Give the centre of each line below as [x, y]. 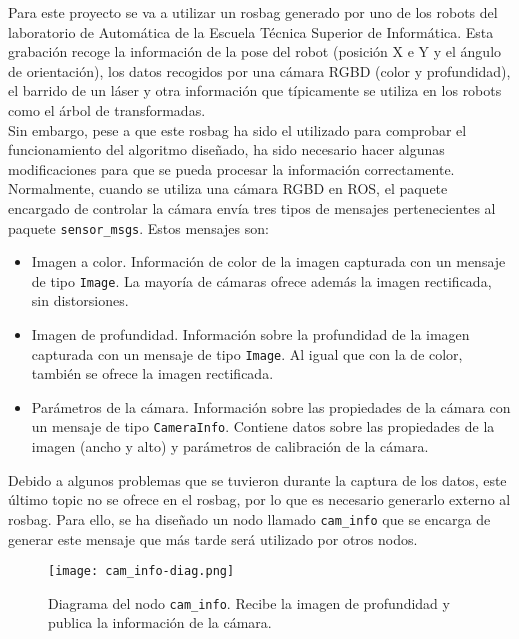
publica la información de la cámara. [160, 622]
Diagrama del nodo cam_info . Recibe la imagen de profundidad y [249, 602]
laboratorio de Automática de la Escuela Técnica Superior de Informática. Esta [251, 31]
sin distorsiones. [80, 300]
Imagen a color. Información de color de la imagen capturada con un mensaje [268, 261]
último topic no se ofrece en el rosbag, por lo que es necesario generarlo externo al [259, 499]
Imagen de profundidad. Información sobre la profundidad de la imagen [250, 334]
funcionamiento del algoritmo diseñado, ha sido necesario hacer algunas [226, 149]
